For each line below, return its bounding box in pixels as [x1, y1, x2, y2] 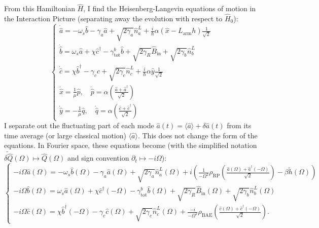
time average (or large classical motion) [4, 130, 126, 140]
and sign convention [67, 153, 129, 163]
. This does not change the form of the [137, 130, 258, 140]
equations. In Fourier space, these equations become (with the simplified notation [4, 140, 257, 150]
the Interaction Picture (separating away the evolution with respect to [4, 13, 223, 24]
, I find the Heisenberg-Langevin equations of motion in [83, 3, 256, 14]
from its [227, 120, 252, 131]
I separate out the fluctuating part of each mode [4, 120, 154, 131]
